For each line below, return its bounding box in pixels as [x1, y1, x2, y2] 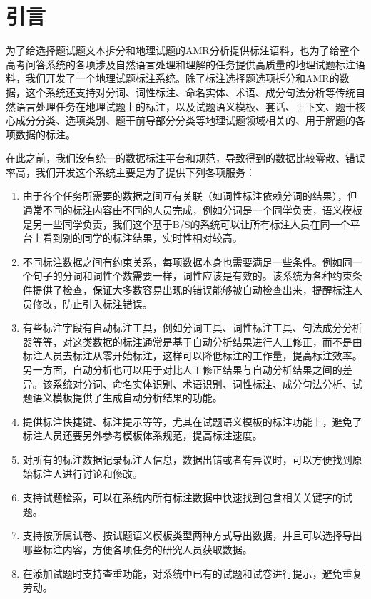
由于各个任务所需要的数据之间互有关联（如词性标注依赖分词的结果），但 [22, 188, 357, 203]
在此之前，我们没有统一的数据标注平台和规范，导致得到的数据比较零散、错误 [6, 150, 365, 165]
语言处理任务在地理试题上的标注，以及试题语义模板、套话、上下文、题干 [15, 98, 355, 113]
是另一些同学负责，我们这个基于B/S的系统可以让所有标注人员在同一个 [22, 216, 350, 231]
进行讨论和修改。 [62, 466, 143, 481]
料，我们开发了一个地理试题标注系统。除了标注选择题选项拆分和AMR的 [6, 71, 340, 86]
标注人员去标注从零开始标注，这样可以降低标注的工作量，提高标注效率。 [22, 348, 362, 363]
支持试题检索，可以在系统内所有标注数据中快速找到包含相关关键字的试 [22, 490, 352, 505]
